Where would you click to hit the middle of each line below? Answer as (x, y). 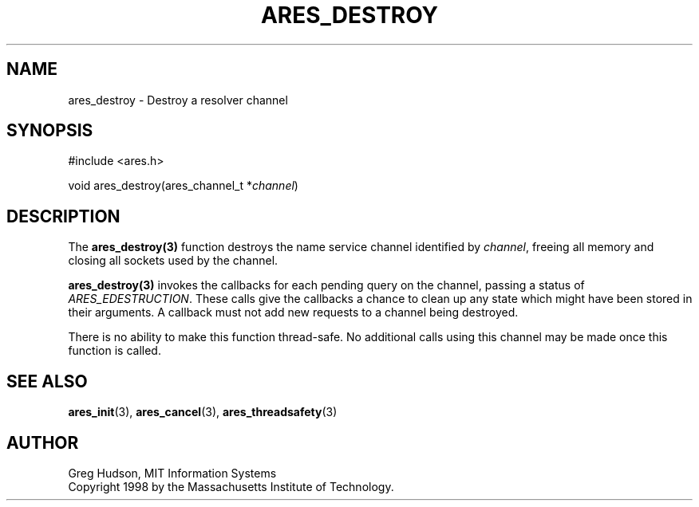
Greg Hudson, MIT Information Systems (172, 473)
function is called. (115, 351)
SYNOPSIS (50, 131)
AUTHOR (43, 442)
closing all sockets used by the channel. (173, 261)
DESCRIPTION (63, 216)
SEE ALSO (47, 381)
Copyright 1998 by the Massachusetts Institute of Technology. (231, 486)
